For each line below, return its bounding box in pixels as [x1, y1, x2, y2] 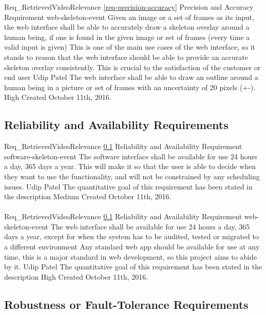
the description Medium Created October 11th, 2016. [4, 191, 172, 202]
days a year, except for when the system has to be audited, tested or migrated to [4, 231, 259, 242]
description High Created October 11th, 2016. [4, 271, 148, 282]
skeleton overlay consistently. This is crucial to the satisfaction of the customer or [4, 61, 261, 72]
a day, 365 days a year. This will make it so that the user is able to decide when [4, 161, 256, 172]
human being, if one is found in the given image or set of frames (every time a [4, 31, 250, 42]
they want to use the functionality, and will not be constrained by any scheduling [4, 171, 260, 181]
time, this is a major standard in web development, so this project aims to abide [4, 251, 257, 262]
